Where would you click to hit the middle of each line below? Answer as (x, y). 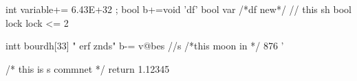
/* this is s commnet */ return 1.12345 (88, 68)
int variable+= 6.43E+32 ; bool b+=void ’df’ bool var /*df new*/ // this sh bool (178, 9)
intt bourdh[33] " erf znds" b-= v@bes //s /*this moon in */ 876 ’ (145, 46)
